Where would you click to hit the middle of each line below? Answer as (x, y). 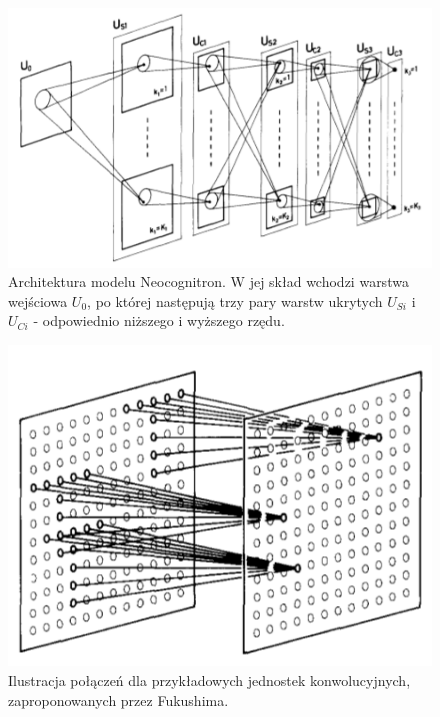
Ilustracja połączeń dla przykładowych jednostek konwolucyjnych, (209, 680)
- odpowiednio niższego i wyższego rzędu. (159, 320)
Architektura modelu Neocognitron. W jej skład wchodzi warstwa (208, 281)
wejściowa (38, 300)
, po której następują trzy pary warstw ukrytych (235, 300)
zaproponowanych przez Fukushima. (118, 699)
